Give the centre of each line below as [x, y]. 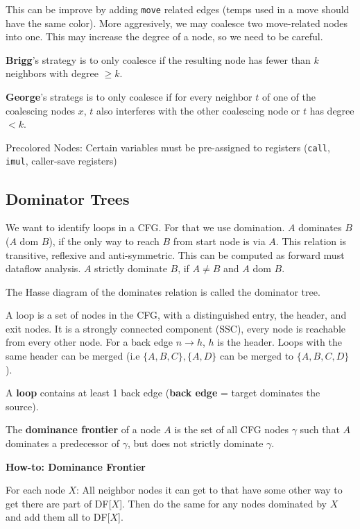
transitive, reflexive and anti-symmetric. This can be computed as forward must [175, 254]
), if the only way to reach [104, 241]
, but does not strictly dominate [195, 443]
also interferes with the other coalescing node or [198, 110]
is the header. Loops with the [280, 342]
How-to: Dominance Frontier [76, 466]
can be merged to [257, 356]
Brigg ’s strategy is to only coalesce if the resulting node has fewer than [158, 59]
